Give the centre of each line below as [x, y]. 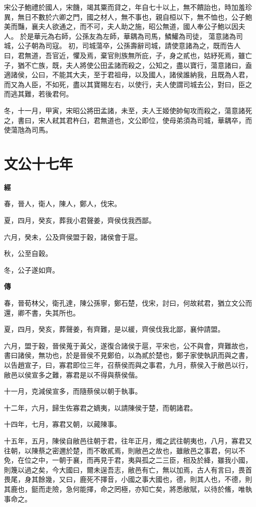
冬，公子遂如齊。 [32, 269]
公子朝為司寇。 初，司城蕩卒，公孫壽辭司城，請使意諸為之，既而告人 [129, 46]
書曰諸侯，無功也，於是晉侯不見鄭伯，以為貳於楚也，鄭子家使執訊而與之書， [128, 355]
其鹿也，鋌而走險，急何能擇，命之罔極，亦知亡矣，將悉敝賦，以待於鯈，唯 [125, 489]
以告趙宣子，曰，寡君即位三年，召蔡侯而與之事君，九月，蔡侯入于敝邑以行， [128, 364]
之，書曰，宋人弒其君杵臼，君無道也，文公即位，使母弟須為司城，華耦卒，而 [128, 120]
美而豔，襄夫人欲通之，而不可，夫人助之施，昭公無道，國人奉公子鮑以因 [121, 26]
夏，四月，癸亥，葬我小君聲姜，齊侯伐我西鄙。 [80, 220]
